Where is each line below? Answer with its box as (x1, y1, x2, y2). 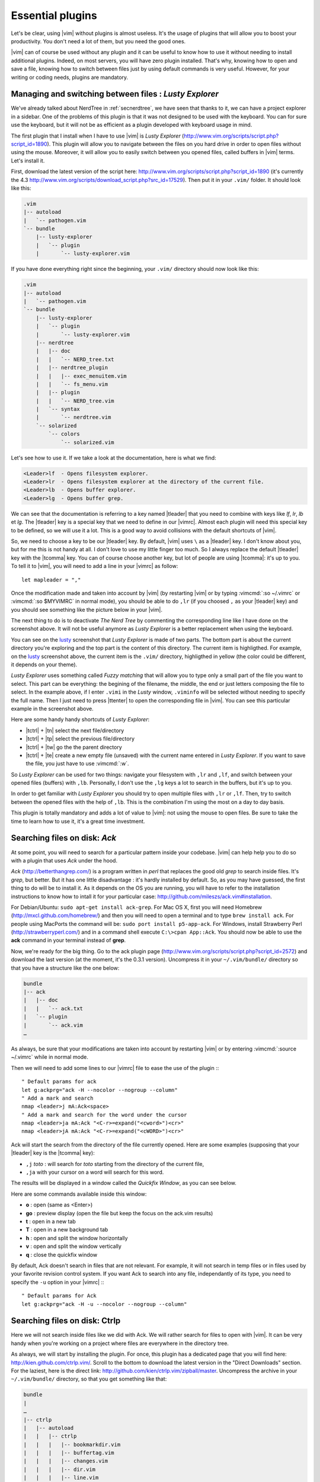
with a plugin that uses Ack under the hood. (11, 857, 118, 864)
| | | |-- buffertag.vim (23, 1449, 115, 1457)
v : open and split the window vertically (25, 1243, 121, 1250)
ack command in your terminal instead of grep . (11, 937, 126, 944)
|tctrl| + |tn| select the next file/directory (25, 727, 124, 734)
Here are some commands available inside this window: (11, 1190, 147, 1197)
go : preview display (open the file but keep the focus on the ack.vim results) (25, 1209, 213, 1216)
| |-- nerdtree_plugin (36, 365, 108, 371)
